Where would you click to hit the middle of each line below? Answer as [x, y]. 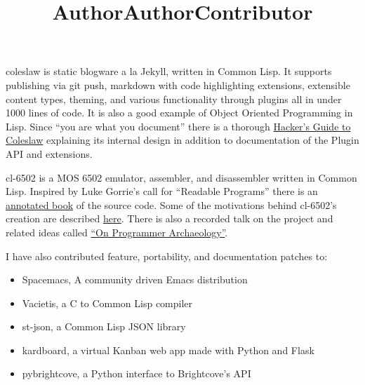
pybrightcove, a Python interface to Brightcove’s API [137, 373]
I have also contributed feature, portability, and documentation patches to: [167, 256]
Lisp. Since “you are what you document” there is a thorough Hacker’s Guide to [178, 126]
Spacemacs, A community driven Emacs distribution [135, 279]
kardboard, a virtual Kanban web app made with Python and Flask [168, 350]
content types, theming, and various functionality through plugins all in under [174, 99]
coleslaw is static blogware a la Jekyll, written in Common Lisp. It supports [169, 71]
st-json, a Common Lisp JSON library [104, 326]
